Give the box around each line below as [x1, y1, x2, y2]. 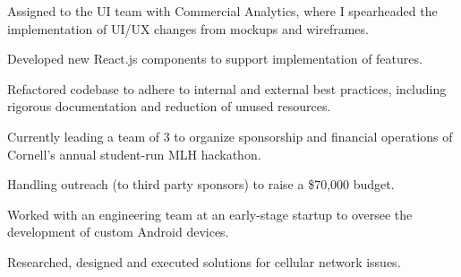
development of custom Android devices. [7, 222, 229, 241]
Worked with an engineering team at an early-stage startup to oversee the [7, 204, 413, 223]
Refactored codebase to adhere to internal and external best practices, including [7, 79, 447, 98]
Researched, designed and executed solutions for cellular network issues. [7, 252, 401, 271]
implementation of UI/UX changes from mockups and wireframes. [7, 19, 369, 38]
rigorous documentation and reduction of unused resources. [7, 97, 331, 116]
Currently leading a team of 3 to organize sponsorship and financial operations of [7, 126, 453, 145]
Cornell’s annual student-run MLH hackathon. [7, 144, 261, 163]
